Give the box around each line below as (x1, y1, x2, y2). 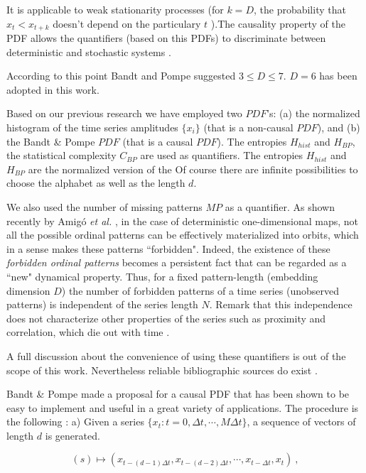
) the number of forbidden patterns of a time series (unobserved (61, 283, 339, 298)
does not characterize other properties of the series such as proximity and (6, 310, 326, 325)
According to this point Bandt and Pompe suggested (6, 68, 236, 83)
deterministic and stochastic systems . (6, 44, 171, 59)
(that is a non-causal (203, 120, 294, 135)
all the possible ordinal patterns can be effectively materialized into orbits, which (6, 227, 359, 242)
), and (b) (317, 120, 360, 135)
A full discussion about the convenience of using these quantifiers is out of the (6, 348, 346, 363)
